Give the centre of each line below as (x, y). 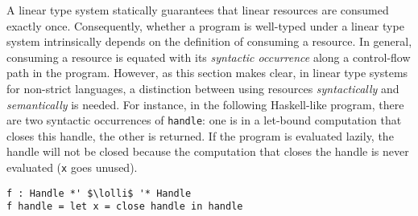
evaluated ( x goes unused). (72, 167)
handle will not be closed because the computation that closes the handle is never (208, 151)
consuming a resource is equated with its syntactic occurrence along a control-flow (209, 57)
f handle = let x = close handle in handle (125, 207)
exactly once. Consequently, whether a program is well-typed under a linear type (205, 25)
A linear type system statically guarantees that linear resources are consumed (198, 10)
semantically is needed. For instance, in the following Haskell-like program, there (205, 104)
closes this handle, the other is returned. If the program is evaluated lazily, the (200, 135)
